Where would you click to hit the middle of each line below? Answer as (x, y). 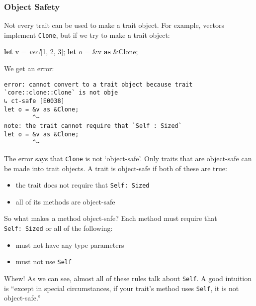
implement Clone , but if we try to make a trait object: (87, 35)
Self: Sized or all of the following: (58, 228)
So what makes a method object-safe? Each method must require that (111, 218)
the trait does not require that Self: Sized (83, 185)
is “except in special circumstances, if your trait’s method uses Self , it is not (122, 288)
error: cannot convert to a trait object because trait (98, 84)
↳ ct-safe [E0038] (34, 101)
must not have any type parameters (70, 245)
